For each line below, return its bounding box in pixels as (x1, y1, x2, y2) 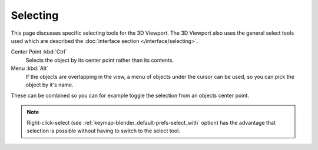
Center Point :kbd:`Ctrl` (11, 48, 67, 55)
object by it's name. (25, 81, 74, 88)
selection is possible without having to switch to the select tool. (26, 127, 181, 135)
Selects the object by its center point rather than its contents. (25, 56, 174, 64)
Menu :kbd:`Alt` (11, 65, 49, 72)
